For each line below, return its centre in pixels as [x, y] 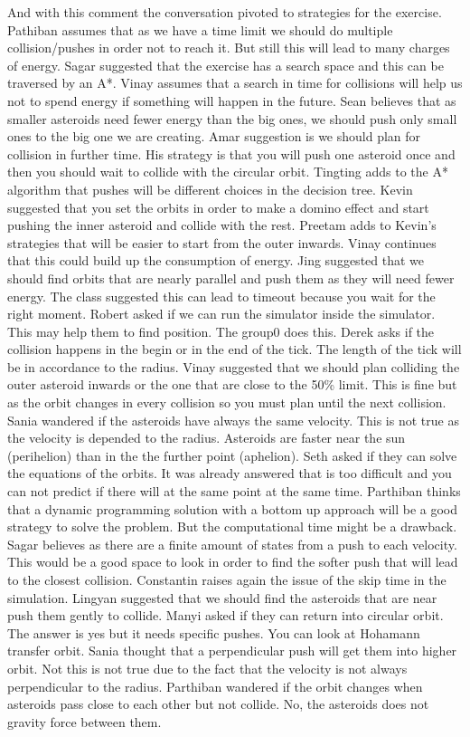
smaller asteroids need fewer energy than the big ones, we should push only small [232, 118]
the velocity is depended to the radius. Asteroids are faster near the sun [207, 438]
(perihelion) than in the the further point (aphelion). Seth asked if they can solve [232, 455]
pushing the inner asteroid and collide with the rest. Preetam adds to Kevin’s [222, 225]
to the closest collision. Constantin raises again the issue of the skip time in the [227, 579]
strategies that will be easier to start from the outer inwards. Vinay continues [222, 242]
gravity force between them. [85, 721]
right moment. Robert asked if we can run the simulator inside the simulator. [221, 314]
